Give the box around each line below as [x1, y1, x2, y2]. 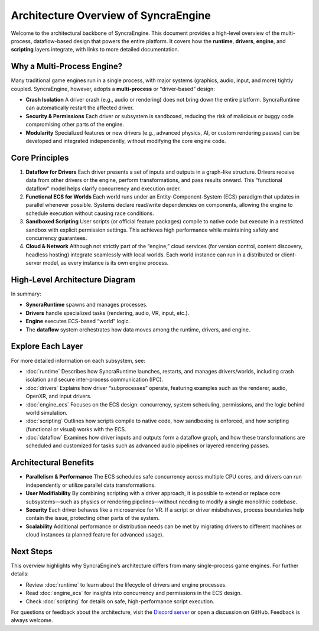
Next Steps [11, 547, 53, 557]
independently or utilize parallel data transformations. [25, 482, 156, 489]
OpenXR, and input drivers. [25, 393, 92, 400]
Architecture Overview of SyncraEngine [11, 9, 211, 22]
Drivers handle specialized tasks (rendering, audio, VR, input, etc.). [25, 309, 190, 316]
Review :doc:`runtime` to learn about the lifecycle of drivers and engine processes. [25, 581, 227, 588]
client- [281, 251, 297, 258]
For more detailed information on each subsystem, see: [11, 357, 146, 364]
